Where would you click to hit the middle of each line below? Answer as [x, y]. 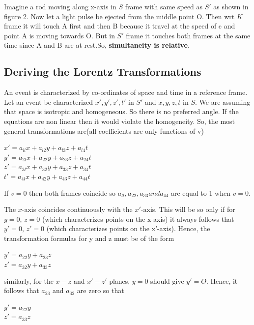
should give [167, 281]
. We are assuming [223, 102]
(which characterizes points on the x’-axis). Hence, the [128, 228]
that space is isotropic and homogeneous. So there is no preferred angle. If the [121, 111]
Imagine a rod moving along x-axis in [60, 6]
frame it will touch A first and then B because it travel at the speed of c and [120, 26]
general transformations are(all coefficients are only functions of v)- [105, 131]
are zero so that [100, 290]
